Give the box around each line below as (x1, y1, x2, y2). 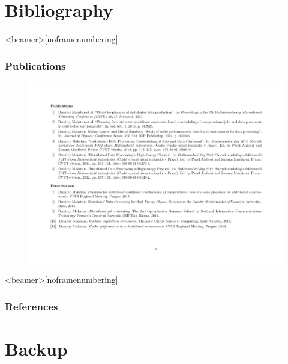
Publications (5, 58, 66, 73)
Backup (5, 336, 68, 360)
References (5, 298, 58, 313)
